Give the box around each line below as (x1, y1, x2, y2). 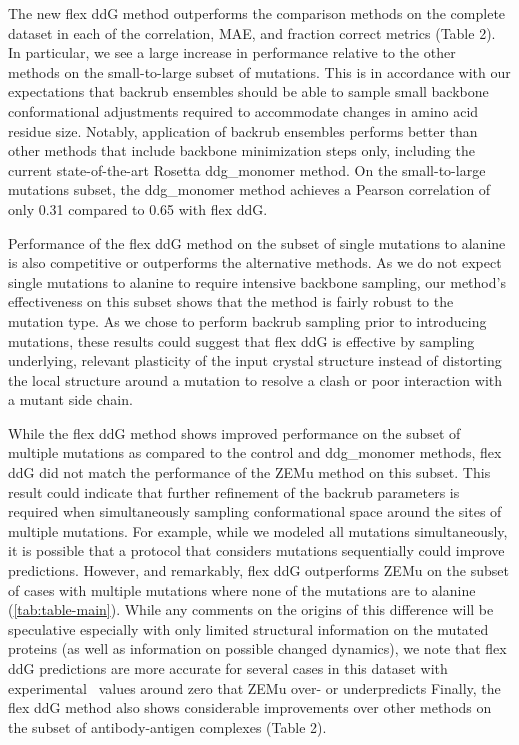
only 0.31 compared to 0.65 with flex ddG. (8, 198, 268, 219)
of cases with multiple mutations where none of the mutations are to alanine (8, 579, 476, 600)
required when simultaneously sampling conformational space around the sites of (8, 501, 502, 522)
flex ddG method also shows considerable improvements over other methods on (8, 697, 492, 718)
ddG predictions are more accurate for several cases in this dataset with (8, 658, 448, 678)
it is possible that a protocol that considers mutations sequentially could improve (8, 540, 505, 561)
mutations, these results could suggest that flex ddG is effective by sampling (8, 330, 475, 351)
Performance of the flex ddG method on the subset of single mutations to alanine (8, 232, 506, 253)
